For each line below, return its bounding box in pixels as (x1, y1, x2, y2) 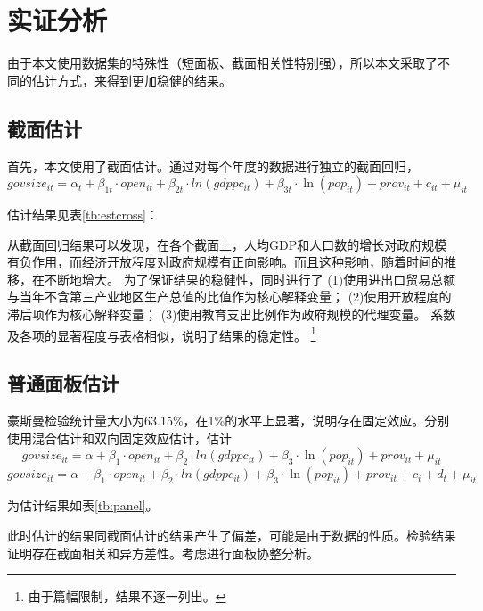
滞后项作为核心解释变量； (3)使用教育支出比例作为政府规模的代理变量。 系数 (7, 305, 456, 324)
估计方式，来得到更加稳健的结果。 (31, 70, 232, 89)
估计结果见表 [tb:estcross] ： (7, 205, 159, 224)
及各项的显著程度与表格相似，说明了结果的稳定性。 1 (7, 323, 316, 344)
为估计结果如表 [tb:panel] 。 (7, 496, 159, 515)
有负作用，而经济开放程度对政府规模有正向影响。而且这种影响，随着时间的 (7, 252, 444, 271)
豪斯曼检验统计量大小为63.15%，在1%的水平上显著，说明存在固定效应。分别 (7, 411, 450, 430)
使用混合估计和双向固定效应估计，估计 (7, 428, 232, 447)
